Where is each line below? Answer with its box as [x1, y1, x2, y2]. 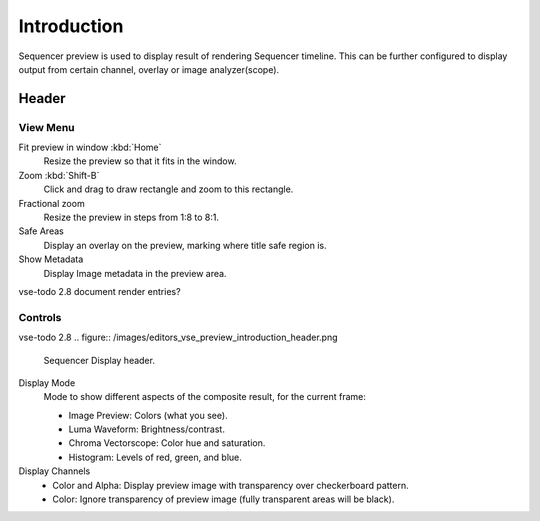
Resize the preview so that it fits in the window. [43, 155, 237, 167]
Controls [18, 310, 62, 324]
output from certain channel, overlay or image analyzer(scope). [18, 63, 280, 75]
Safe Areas [18, 225, 64, 237]
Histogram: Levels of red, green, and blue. [68, 451, 242, 463]
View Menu [18, 120, 75, 134]
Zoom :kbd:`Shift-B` [18, 169, 100, 181]
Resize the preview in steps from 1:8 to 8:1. [43, 211, 220, 224]
